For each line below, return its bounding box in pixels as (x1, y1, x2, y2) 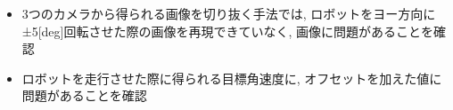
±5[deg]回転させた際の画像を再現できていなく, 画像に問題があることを (21, 21, 434, 40)
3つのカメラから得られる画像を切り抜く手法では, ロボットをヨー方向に (21, 4, 436, 22)
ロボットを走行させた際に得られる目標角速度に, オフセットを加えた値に (21, 68, 442, 87)
